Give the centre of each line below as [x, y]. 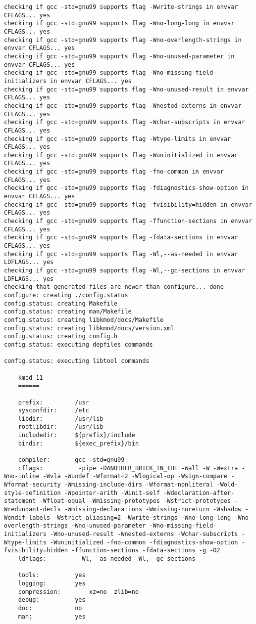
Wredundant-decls [32, 510]
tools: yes [52, 575]
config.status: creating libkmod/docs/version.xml [89, 328]
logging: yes [52, 583]
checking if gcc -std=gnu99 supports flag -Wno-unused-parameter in [119, 56]
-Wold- [227, 485]
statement [20, 501]
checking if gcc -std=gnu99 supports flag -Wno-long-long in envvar [119, 23]
